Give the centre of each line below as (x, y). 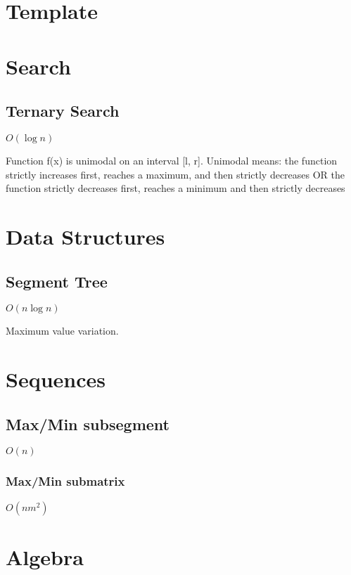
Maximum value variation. (62, 331)
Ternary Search (63, 111)
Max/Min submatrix (65, 481)
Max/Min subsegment (88, 424)
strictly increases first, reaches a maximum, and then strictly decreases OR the (175, 174)
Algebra (45, 556)
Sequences (56, 379)
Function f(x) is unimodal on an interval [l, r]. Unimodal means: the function (172, 160)
